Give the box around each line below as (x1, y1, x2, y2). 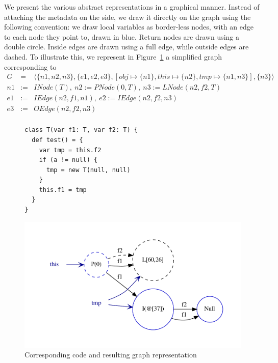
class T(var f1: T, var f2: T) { (24, 126, 138, 134)
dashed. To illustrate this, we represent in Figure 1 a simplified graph (4, 51, 222, 62)
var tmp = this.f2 (39, 146, 102, 154)
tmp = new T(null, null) (46, 166, 131, 174)
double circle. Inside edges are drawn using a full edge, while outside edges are (4, 41, 249, 52)
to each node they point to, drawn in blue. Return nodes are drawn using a (4, 31, 239, 42)
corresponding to (4, 61, 57, 72)
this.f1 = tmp (39, 186, 87, 193)
